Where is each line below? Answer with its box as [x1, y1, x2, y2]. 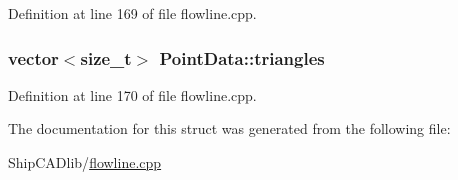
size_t [80, 45, 132, 70]
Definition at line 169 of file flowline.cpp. [8, 3, 257, 23]
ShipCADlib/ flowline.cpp [8, 152, 162, 172]
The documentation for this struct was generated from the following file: [8, 118, 451, 139]
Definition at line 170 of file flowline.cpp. [8, 84, 257, 105]
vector [8, 45, 59, 70]
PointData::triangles [159, 45, 325, 70]
